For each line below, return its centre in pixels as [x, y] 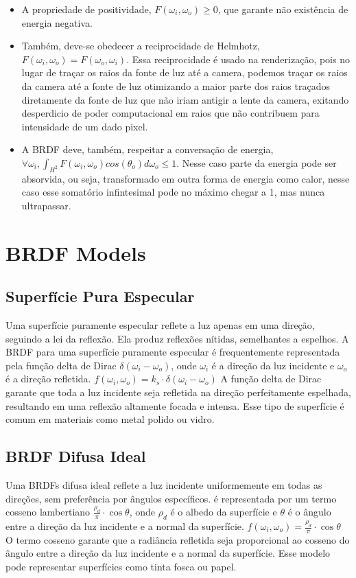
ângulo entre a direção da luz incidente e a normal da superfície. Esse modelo [168, 553]
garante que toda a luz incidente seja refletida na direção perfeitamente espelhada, [178, 392]
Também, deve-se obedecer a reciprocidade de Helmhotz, [141, 46]
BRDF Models [76, 252]
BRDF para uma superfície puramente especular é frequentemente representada [173, 352]
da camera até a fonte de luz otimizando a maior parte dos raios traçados [176, 85]
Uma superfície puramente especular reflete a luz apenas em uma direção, [160, 325]
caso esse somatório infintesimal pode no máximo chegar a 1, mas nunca [173, 192]
